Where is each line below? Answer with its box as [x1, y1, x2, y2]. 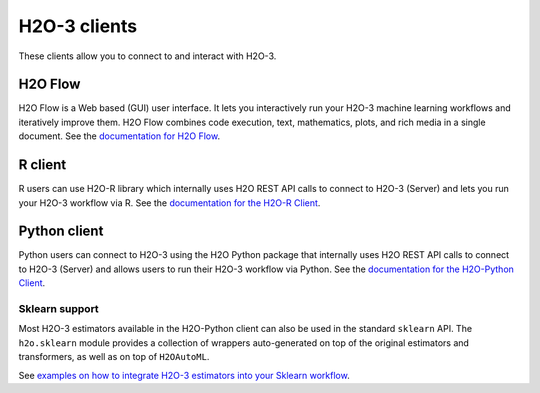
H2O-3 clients [18, 15, 138, 37]
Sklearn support [18, 301, 99, 315]
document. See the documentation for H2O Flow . [18, 130, 220, 142]
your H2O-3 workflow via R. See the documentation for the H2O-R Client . [18, 196, 321, 209]
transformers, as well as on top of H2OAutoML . [18, 351, 210, 363]
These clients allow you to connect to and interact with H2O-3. [18, 50, 277, 62]
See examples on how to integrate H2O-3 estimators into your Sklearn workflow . [18, 369, 350, 381]
